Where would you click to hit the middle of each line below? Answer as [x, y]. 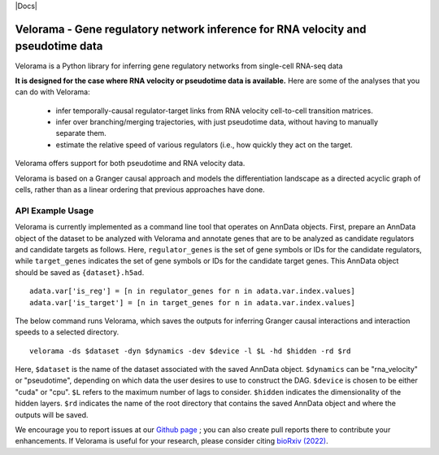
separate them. [81, 133]
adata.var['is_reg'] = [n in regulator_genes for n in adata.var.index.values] [192, 291]
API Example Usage [54, 210]
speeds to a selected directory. [67, 332]
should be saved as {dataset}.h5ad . [80, 272]
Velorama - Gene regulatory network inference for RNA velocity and [191, 29]
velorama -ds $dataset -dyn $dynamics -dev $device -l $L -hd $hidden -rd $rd [190, 351]
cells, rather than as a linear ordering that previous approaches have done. [140, 190]
